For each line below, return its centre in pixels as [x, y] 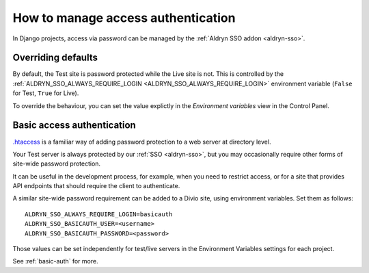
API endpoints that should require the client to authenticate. [96, 186]
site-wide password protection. [57, 164]
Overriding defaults [55, 58]
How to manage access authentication [124, 18]
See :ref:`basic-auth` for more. [55, 261]
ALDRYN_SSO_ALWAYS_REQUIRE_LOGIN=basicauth [99, 214]
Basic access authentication [74, 126]
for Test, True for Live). [46, 93]
